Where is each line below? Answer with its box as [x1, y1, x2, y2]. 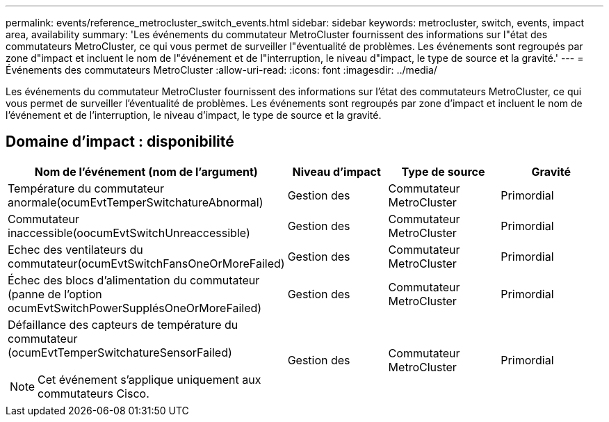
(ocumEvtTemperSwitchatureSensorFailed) [8, 345, 232, 359]
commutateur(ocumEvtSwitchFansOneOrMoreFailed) [8, 256, 285, 270]
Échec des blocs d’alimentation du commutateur [8, 273, 260, 287]
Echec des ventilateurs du [8, 242, 143, 257]
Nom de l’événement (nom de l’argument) [34, 164, 258, 179]
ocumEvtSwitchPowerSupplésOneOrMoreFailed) [8, 300, 262, 315]
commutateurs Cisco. [38, 386, 149, 400]
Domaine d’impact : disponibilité [6, 133, 234, 151]
